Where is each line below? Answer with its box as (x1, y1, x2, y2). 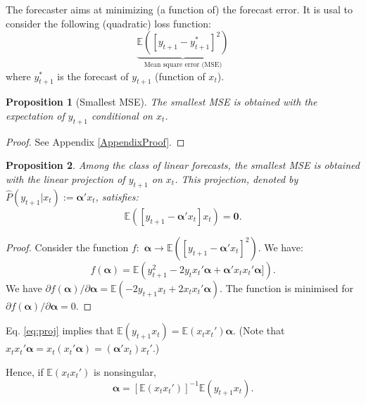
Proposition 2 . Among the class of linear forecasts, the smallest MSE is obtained (6, 158, 360, 172)
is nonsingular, (94, 364, 156, 379)
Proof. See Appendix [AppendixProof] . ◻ (6, 134, 185, 149)
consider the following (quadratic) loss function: (6, 15, 212, 30)
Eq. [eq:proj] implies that (6, 323, 114, 338)
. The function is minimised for (220, 280, 354, 295)
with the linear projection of (6, 172, 125, 186)
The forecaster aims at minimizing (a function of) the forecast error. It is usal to (6, 2, 353, 16)
